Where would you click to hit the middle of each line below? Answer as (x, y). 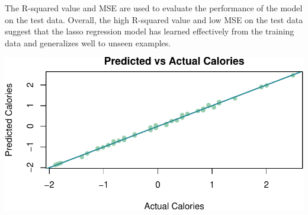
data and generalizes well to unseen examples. (88, 42)
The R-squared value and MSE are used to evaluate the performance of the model (154, 8)
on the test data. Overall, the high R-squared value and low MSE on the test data (154, 19)
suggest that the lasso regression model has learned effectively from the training (150, 31)
